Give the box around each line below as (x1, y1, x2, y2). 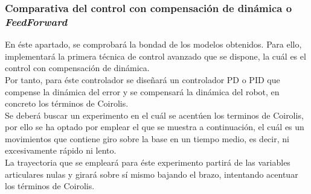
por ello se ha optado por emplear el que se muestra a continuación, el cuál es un (5, 120, 304, 133)
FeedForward (5, 14, 68, 29)
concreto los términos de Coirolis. (5, 97, 129, 110)
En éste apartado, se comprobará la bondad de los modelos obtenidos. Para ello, (5, 38, 302, 51)
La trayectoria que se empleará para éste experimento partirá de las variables (5, 156, 290, 169)
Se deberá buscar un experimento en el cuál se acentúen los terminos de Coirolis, (5, 108, 304, 121)
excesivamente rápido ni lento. (5, 144, 117, 157)
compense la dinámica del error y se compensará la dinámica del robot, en (5, 85, 280, 98)
